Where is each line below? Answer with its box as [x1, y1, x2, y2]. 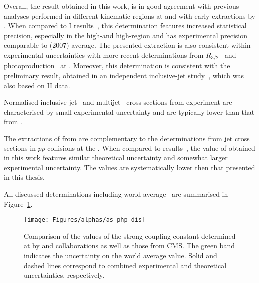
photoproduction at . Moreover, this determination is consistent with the [4, 60, 230, 71]
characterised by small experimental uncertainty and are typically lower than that [4, 106, 255, 117]
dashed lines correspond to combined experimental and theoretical [24, 260, 227, 270]
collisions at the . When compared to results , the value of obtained [47, 142, 255, 153]
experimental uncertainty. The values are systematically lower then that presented [4, 162, 255, 172]
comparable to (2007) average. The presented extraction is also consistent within [4, 40, 251, 50]
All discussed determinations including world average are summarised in [4, 188, 228, 199]
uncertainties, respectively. [24, 270, 105, 280]
